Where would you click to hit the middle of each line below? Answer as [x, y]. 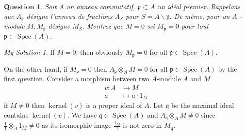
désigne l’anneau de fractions [69, 16]
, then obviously [100, 52]
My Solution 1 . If [29, 52]
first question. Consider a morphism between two [77, 78]
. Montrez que [103, 26]
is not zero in [142, 125]
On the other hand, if [36, 68]
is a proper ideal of [114, 105]
